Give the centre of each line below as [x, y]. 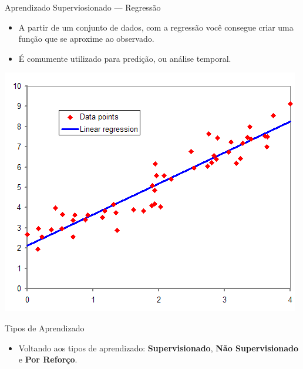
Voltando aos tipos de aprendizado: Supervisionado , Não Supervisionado [158, 348]
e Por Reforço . [48, 359]
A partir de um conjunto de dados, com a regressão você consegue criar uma [156, 27]
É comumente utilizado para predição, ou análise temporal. [125, 58]
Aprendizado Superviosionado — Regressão [83, 7]
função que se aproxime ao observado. [86, 39]
